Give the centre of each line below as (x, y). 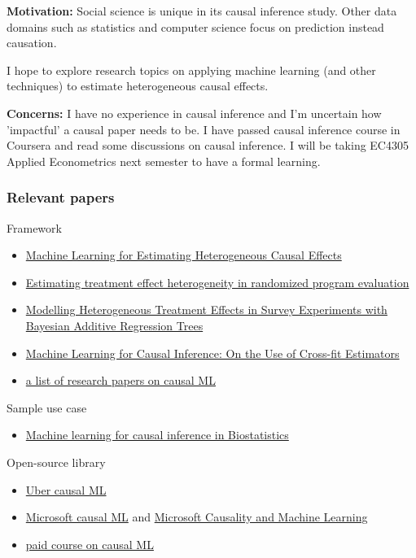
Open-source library (56, 462)
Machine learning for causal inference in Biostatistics (157, 435)
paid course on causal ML (90, 544)
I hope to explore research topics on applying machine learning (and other (191, 70)
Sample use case (47, 407)
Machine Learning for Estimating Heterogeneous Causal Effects (184, 255)
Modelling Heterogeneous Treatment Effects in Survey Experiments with (206, 310)
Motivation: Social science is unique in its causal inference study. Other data (202, 11)
